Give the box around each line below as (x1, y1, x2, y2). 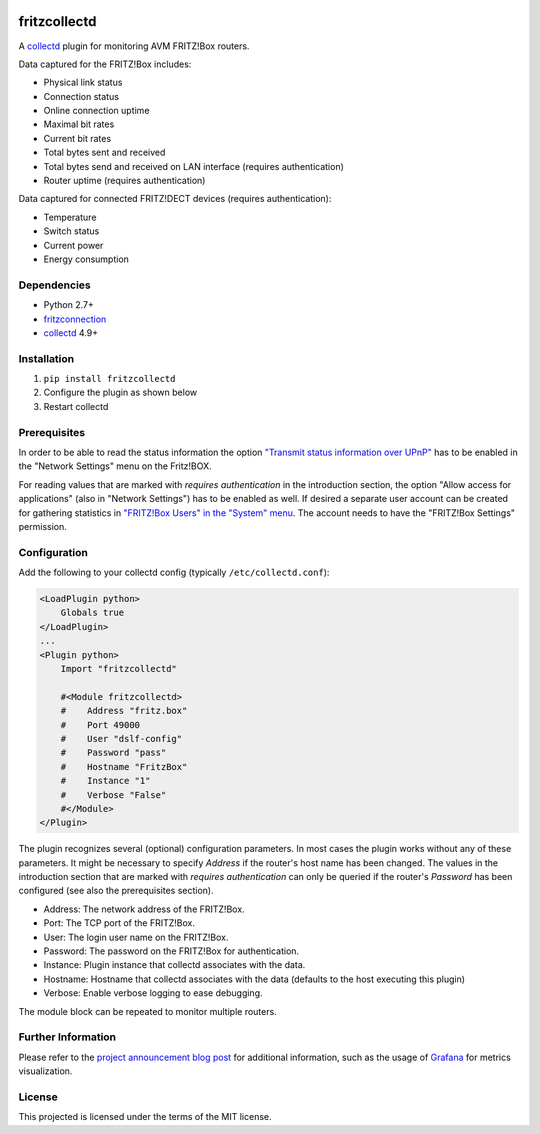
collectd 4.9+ (43, 326, 99, 339)
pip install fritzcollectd (43, 373, 176, 385)
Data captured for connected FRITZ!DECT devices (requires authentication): (18, 193, 332, 205)
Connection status (43, 90, 120, 102)
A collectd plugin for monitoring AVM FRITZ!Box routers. (18, 40, 250, 52)
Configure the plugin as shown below (43, 386, 198, 399)
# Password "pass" (60, 747, 167, 759)
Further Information (18, 1030, 117, 1044)
